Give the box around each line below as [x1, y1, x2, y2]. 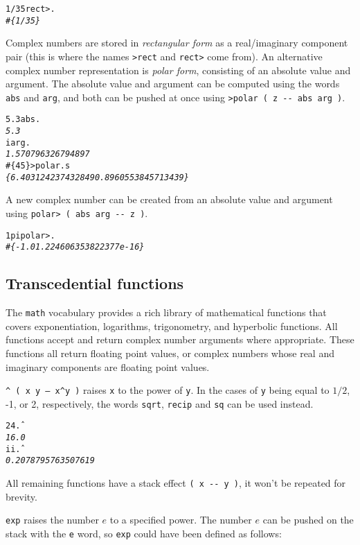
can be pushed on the [262, 512, 354, 527]
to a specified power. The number [109, 512, 252, 527]
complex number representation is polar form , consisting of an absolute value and [6, 62, 351, 77]
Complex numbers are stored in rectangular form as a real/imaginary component [6, 35, 348, 50]
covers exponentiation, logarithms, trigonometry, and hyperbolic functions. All [6, 318, 338, 333]
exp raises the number [6, 512, 99, 527]
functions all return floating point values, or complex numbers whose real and [6, 345, 334, 360]
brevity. [6, 489, 37, 503]
